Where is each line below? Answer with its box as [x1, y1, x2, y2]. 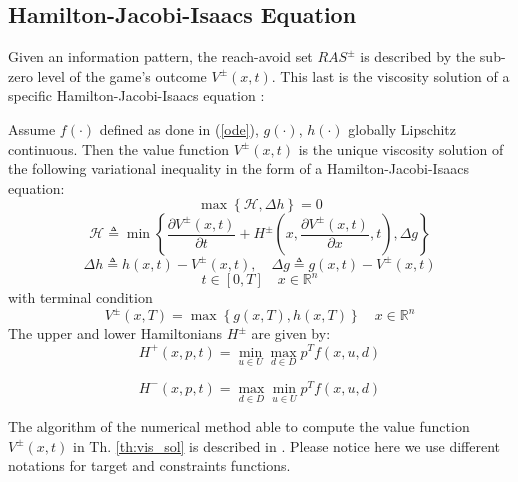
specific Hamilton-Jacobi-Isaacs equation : [8, 85, 265, 106]
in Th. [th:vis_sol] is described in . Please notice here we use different [73, 435, 501, 456]
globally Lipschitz [348, 118, 456, 139]
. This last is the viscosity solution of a [271, 65, 510, 86]
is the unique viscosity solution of [298, 138, 504, 159]
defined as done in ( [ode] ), [99, 118, 259, 139]
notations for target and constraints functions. [8, 455, 291, 476]
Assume [8, 118, 56, 139]
